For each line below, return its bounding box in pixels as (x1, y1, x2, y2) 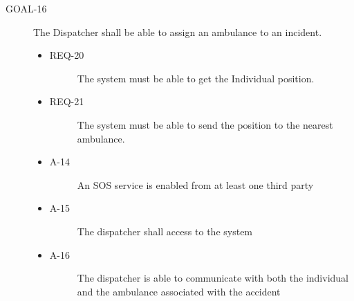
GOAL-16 (6, 1, 47, 15)
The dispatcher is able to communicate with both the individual (77, 271, 349, 285)
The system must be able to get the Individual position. (77, 71, 315, 85)
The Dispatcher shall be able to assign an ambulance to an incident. (33, 24, 322, 39)
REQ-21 (49, 94, 84, 109)
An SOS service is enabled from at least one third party (77, 177, 314, 192)
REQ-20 (49, 48, 84, 62)
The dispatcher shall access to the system (77, 224, 253, 238)
